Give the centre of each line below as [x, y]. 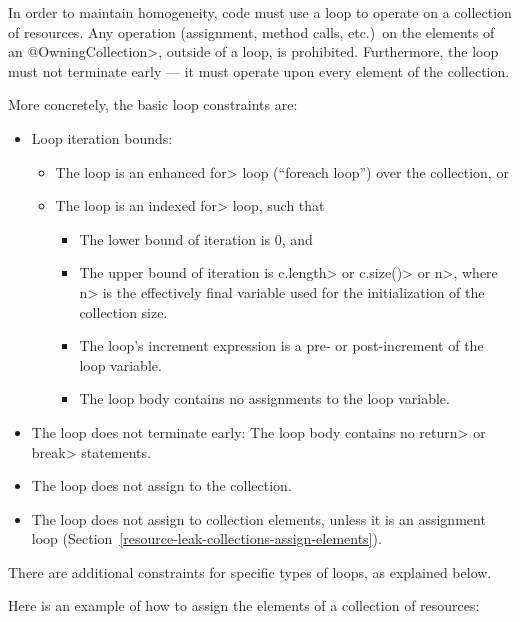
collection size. [123, 311]
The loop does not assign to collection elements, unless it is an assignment [258, 518]
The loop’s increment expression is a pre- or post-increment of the [281, 345]
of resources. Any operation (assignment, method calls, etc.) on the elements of [251, 31]
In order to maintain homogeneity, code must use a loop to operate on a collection [260, 12]
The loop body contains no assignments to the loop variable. [264, 398]
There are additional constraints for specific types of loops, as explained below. [250, 571]
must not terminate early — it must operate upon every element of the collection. [259, 70]
